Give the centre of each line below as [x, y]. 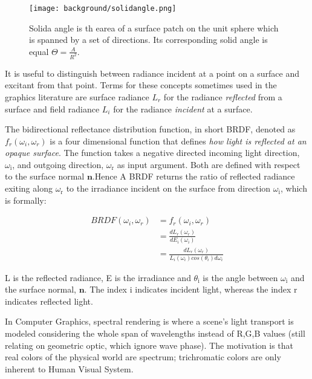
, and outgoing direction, [58, 164]
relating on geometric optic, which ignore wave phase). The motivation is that [149, 345]
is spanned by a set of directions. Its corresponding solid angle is [148, 40]
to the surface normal [45, 176]
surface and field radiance [52, 109]
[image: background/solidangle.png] [103, 8]
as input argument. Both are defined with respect [209, 164]
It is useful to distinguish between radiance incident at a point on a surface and [152, 73]
